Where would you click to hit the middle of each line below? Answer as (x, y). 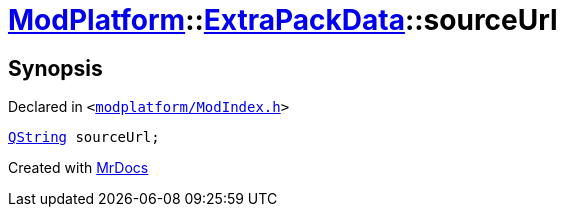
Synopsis (55, 68)
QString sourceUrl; (84, 137)
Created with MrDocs (78, 168)
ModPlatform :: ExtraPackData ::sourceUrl (283, 20)
